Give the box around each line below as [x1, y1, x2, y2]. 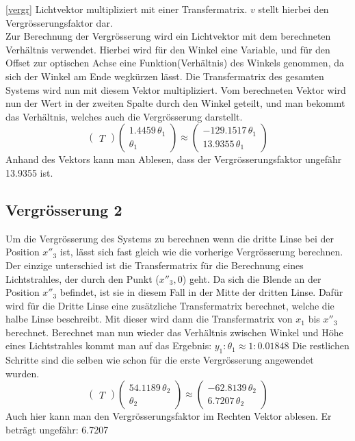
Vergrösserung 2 [5, 199, 122, 220]
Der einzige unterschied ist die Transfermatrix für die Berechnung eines [5, 257, 304, 272]
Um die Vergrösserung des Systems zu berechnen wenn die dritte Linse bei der [5, 231, 334, 245]
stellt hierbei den [258, 2, 329, 16]
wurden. [5, 366, 40, 380]
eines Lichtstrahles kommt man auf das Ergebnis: [5, 338, 212, 353]
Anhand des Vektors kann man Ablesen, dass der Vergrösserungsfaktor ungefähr [5, 152, 342, 166]
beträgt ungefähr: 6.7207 [5, 423, 109, 437]
